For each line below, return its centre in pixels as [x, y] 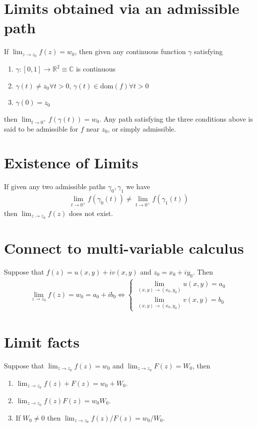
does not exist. [91, 213]
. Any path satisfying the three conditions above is [176, 118]
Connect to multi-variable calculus [124, 248]
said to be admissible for [41, 128]
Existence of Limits [71, 163]
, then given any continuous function [130, 51]
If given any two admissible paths [55, 186]
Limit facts [42, 342]
